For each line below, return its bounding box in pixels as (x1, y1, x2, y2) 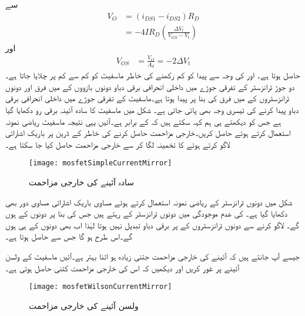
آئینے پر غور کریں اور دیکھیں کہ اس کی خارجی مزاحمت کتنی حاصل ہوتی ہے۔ (5, 261, 240, 274)
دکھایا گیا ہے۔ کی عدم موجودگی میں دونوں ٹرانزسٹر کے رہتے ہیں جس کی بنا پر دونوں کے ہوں (5, 207, 288, 219)
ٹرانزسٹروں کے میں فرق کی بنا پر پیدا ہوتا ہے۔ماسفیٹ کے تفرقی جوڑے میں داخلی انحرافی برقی (5, 92, 290, 104)
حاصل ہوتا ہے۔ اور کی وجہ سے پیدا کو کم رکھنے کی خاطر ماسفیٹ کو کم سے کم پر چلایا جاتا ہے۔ (5, 69, 300, 81)
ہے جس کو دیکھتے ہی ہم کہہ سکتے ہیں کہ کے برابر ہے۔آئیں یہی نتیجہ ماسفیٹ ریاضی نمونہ (5, 115, 281, 127)
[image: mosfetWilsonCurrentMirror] (29, 282, 172, 291)
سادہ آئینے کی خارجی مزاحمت (29, 176, 135, 188)
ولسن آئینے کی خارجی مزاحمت (29, 299, 139, 311)
